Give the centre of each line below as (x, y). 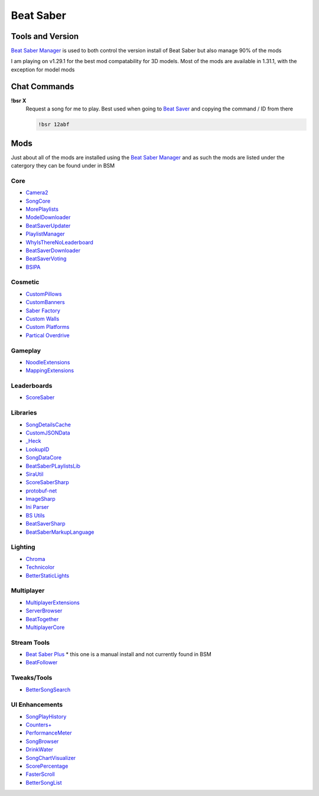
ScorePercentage (47, 766)
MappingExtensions (50, 371)
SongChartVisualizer (51, 758)
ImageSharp (40, 499)
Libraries (24, 413)
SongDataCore (44, 458)
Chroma (35, 559)
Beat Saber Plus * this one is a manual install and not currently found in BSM (119, 654)
